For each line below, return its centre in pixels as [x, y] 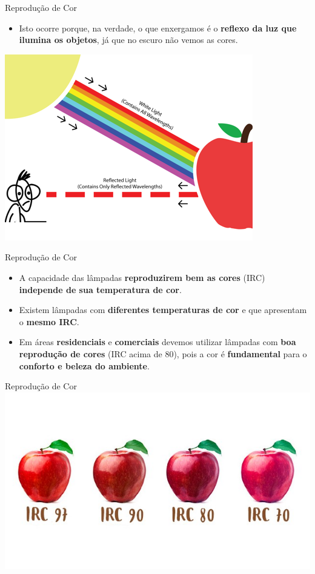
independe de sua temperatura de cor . [100, 289]
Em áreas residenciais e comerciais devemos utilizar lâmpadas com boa [157, 342]
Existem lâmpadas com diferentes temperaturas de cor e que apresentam [163, 310]
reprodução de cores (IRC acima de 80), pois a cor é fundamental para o [163, 353]
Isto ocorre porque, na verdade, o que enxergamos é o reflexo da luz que [158, 28]
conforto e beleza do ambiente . [84, 365]
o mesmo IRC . [49, 321]
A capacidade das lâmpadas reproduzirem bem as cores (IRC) [142, 277]
